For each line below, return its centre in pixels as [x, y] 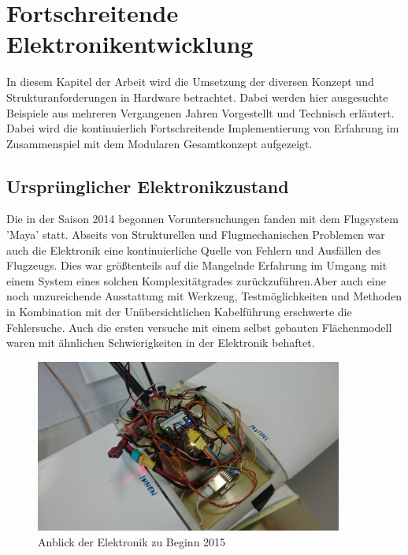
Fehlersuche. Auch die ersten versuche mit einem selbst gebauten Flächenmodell [199, 327]
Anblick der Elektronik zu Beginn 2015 [132, 542]
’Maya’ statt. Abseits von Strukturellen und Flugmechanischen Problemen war [196, 235]
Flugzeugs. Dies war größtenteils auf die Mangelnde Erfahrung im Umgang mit [197, 265]
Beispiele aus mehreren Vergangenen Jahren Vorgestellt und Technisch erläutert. [200, 112]
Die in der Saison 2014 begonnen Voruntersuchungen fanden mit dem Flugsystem [202, 219]
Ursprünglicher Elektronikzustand [148, 186]
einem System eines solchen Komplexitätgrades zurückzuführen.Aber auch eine [196, 280]
